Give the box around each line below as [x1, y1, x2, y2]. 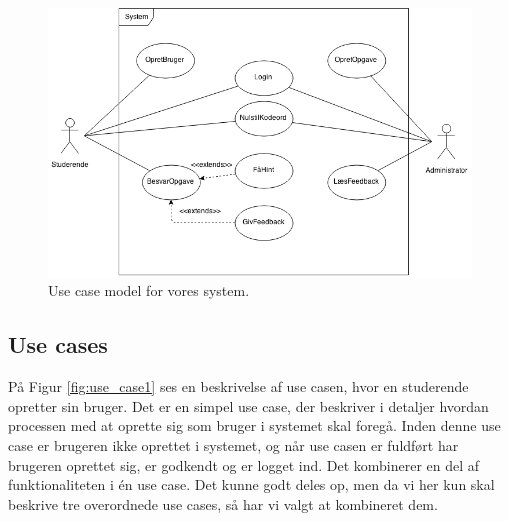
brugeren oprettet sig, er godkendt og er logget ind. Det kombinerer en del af [8, 454, 480, 475]
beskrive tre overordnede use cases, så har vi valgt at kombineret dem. [8, 493, 438, 514]
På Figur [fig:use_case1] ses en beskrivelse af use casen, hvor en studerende [8, 376, 469, 397]
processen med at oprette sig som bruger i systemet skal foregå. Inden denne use [8, 415, 501, 436]
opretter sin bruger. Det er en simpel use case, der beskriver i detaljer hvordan [8, 395, 489, 416]
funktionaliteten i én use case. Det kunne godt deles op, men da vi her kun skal [8, 474, 495, 495]
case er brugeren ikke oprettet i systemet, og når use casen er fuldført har [8, 434, 459, 455]
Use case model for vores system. [48, 280, 250, 301]
